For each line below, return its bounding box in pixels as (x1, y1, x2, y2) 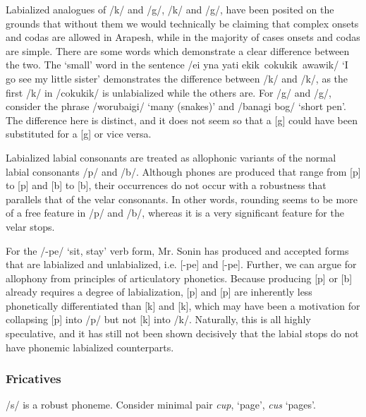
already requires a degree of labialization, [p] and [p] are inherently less (6, 284, 312, 299)
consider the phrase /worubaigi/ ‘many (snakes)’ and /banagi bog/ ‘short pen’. (6, 99, 346, 114)
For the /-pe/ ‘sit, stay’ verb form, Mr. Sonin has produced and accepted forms (6, 243, 349, 258)
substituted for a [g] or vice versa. (6, 126, 152, 141)
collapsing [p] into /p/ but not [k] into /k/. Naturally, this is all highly (6, 312, 311, 327)
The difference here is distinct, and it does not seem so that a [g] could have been (6, 112, 358, 127)
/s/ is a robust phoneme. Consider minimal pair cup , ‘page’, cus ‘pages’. (6, 397, 316, 412)
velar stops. (6, 219, 55, 234)
